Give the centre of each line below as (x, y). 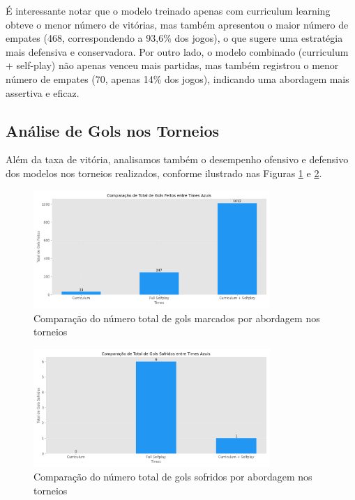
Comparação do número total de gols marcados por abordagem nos (177, 318)
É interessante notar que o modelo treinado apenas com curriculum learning (168, 10)
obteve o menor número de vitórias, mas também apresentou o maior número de (177, 24)
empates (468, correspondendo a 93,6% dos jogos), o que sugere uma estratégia (174, 38)
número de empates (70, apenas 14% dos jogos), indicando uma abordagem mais (177, 78)
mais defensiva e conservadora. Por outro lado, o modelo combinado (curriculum (177, 51)
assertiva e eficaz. (43, 92)
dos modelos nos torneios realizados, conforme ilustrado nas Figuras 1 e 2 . (164, 173)
